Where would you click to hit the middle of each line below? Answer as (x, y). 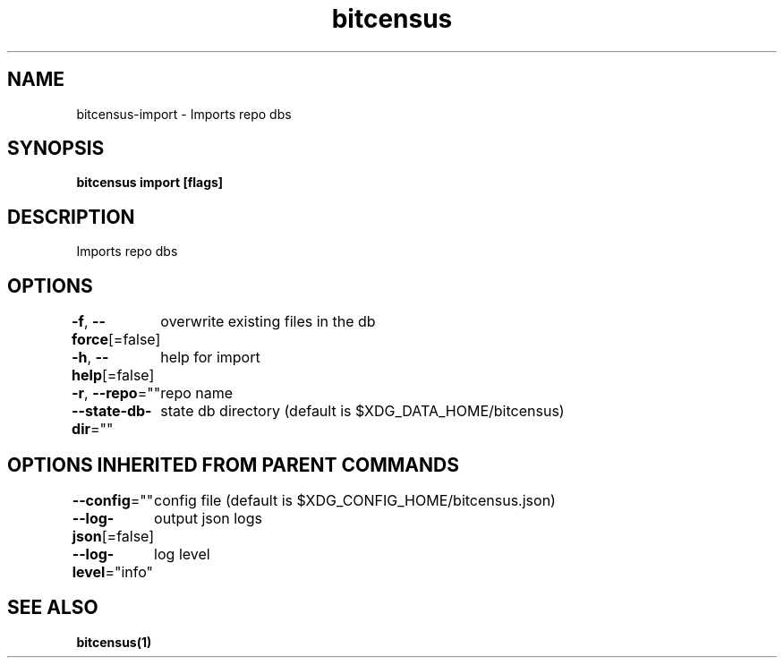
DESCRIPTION (71, 217)
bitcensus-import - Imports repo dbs (184, 114)
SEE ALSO (53, 608)
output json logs (208, 518)
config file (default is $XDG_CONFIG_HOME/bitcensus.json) (355, 500)
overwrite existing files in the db (268, 322)
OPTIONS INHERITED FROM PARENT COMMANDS (233, 465)
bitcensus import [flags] (150, 183)
